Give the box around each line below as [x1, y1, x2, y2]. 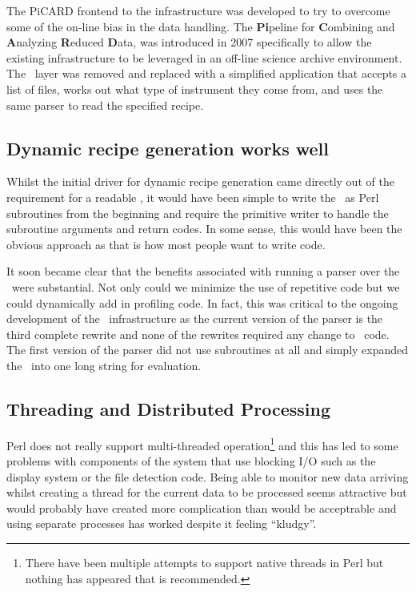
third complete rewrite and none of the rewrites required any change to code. [6, 325, 390, 342]
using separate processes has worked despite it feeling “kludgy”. [6, 515, 317, 532]
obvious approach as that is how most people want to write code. [6, 236, 326, 252]
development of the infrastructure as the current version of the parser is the [6, 310, 383, 327]
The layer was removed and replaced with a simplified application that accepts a [6, 65, 407, 82]
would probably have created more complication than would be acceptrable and [6, 499, 397, 516]
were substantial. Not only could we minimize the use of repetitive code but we [11, 278, 400, 295]
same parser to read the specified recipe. [6, 96, 204, 113]
